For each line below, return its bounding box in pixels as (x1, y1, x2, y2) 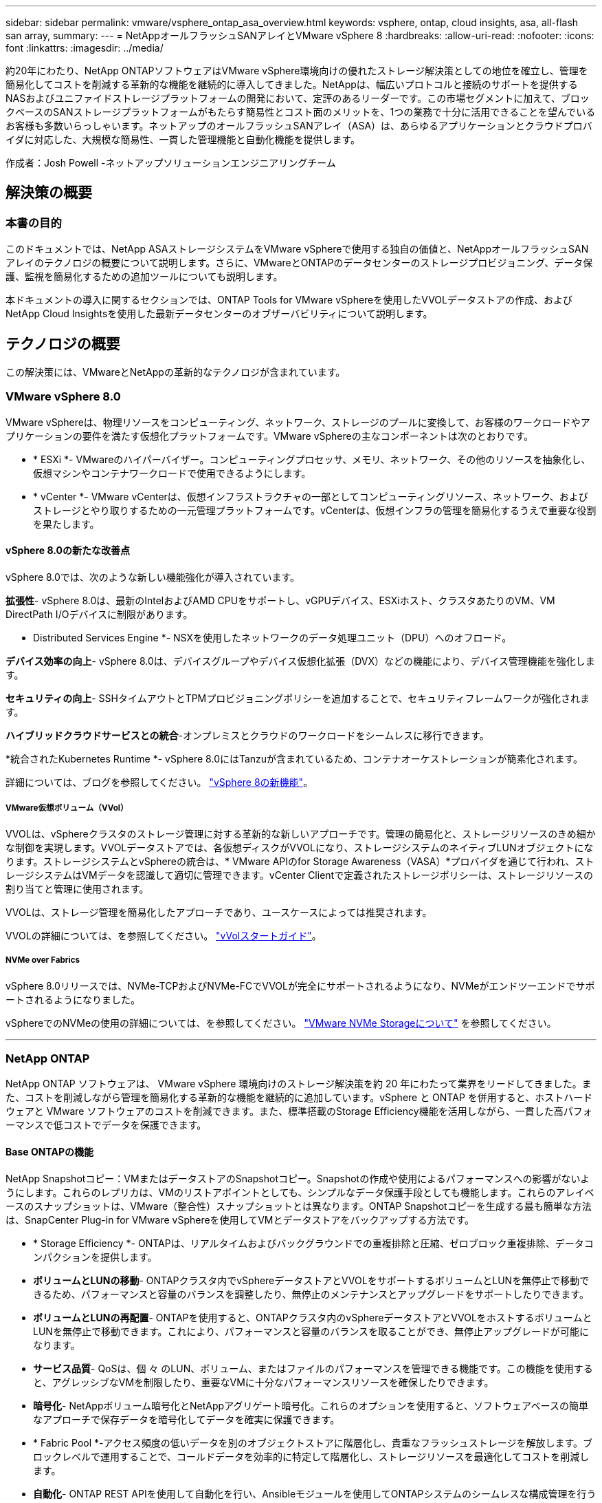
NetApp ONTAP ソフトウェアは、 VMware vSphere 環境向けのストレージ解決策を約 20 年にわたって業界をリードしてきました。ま (5, 1078, 592, 1090)
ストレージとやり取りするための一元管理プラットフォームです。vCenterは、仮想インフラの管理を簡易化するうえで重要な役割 (33, 504, 597, 516)
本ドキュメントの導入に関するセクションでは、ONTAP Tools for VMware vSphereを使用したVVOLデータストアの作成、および (5, 294, 572, 306)
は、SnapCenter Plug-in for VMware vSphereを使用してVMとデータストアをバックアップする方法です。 (5, 1213, 475, 1226)
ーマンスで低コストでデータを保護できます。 (5, 1119, 207, 1131)
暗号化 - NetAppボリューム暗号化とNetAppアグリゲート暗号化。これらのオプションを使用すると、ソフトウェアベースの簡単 (33, 1399, 588, 1411)
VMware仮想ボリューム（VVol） (5, 803, 129, 813)
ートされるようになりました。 (5, 993, 140, 1005)
